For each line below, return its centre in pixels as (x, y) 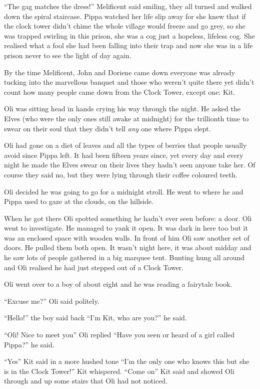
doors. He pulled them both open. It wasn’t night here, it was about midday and (128, 247)
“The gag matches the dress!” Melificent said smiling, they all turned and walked (128, 6)
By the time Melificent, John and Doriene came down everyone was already (119, 72)
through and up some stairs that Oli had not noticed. (86, 381)
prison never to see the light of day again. (68, 55)
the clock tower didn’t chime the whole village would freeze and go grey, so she (125, 26)
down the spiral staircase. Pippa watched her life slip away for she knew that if (125, 16)
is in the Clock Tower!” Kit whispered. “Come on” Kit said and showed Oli (119, 371)
